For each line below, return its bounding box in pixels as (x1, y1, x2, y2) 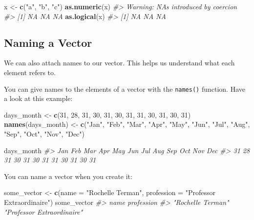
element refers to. (4, 67, 56, 77)
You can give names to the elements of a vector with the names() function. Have (4, 83, 245, 94)
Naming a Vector (4, 35, 92, 50)
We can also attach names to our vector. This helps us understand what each (4, 58, 235, 68)
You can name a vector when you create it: (4, 171, 132, 181)
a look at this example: (4, 93, 73, 103)
